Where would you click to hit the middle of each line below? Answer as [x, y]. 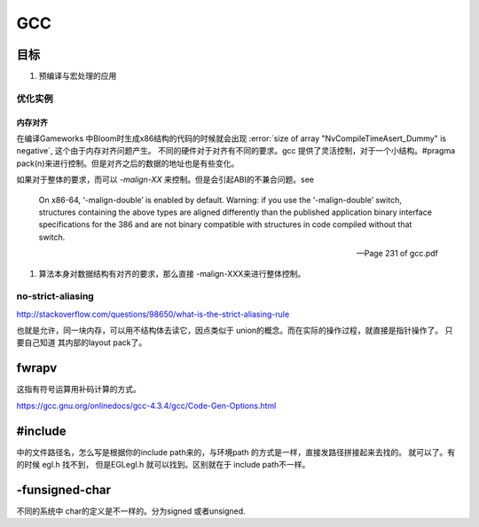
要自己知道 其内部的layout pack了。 [82, 342]
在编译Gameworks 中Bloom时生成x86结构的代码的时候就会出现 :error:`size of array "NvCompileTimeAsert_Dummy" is [232, 138]
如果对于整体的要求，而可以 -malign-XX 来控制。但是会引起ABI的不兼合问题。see [165, 180]
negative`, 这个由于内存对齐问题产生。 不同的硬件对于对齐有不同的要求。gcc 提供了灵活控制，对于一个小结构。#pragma [236, 151]
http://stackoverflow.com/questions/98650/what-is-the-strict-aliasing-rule [153, 314]
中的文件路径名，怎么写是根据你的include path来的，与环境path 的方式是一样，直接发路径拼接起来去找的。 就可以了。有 [236, 452]
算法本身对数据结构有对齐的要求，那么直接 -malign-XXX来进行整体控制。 [172, 273]
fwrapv [37, 368]
